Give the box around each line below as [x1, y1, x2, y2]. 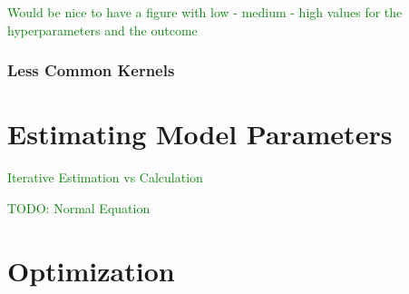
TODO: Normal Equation [7, 198, 151, 217]
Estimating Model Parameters [7, 115, 393, 152]
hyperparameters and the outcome [7, 20, 198, 39]
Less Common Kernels [7, 59, 175, 82]
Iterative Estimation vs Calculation [7, 168, 203, 187]
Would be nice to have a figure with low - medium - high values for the [7, 3, 403, 21]
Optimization [7, 251, 175, 289]
